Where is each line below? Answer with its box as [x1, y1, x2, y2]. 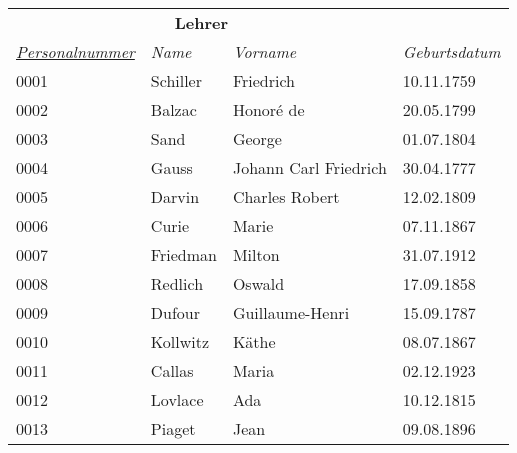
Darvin [150, 185, 200, 208]
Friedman [150, 243, 217, 266]
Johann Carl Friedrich [232, 156, 387, 179]
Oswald [232, 272, 285, 295]
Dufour [150, 301, 201, 324]
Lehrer [174, 11, 229, 34]
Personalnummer [16, 40, 135, 63]
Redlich [150, 272, 204, 295]
